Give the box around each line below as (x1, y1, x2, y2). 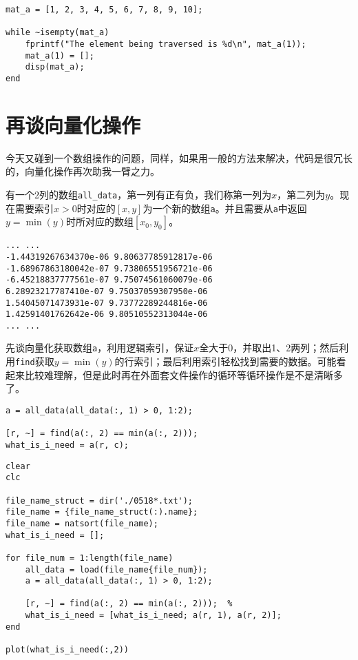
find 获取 (15, 354, 54, 369)
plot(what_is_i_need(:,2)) (6, 645, 129, 655)
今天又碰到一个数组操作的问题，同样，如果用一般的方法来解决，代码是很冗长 (6, 150, 352, 165)
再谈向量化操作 (6, 110, 141, 138)
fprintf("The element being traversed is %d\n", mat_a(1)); (25, 39, 306, 49)
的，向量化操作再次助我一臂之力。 (6, 164, 160, 178)
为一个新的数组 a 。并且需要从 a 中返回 (143, 200, 307, 215)
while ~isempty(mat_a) (6, 28, 109, 38)
